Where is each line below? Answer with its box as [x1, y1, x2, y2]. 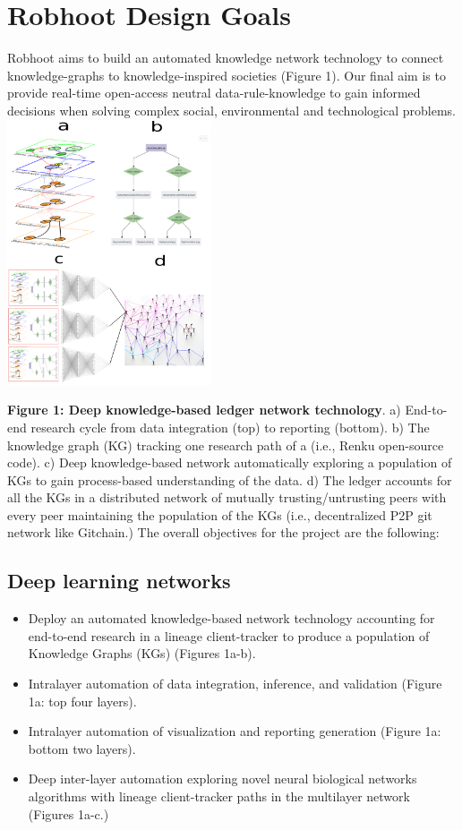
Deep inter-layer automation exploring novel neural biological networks [28, 769, 417, 788]
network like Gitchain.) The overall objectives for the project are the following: [7, 523, 440, 542]
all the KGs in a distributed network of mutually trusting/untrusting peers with [7, 488, 447, 507]
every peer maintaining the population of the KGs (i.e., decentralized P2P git [7, 505, 432, 524]
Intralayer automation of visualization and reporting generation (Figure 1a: [28, 722, 441, 740]
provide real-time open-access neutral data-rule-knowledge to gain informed [7, 83, 421, 102]
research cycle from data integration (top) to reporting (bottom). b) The [30, 417, 430, 436]
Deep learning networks [7, 567, 231, 595]
